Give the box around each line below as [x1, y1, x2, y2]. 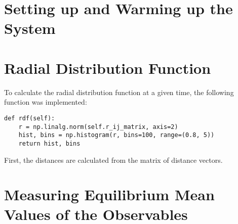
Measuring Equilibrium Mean [4, 184, 215, 205]
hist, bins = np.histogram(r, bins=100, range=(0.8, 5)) [18, 131, 215, 139]
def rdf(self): [4, 114, 55, 122]
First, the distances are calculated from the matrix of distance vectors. [4, 154, 223, 165]
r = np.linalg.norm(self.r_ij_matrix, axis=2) [18, 123, 178, 130]
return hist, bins [18, 140, 81, 147]
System [4, 18, 56, 38]
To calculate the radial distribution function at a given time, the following [4, 86, 234, 97]
